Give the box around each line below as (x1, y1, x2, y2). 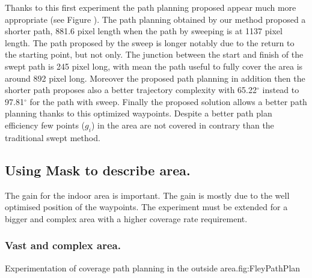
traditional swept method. (5, 131, 100, 144)
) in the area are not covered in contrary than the (91, 118, 274, 131)
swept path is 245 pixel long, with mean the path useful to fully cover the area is (5, 59, 303, 72)
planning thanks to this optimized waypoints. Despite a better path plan (5, 107, 272, 119)
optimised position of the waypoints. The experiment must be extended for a (5, 201, 288, 213)
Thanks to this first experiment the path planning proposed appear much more (5, 1, 296, 13)
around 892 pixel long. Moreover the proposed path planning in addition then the (5, 71, 305, 84)
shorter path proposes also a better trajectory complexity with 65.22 (5, 83, 257, 96)
